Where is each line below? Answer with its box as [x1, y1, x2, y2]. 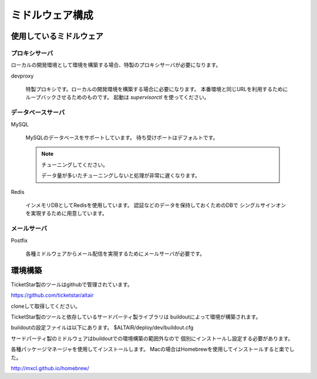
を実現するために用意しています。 [25, 210, 108, 217]
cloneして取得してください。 [11, 303, 80, 310]
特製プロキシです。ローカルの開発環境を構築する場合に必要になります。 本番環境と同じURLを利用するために [25, 86, 288, 93]
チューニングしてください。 [41, 161, 109, 168]
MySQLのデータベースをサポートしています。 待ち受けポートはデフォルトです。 [25, 134, 218, 141]
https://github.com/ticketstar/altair [11, 291, 94, 299]
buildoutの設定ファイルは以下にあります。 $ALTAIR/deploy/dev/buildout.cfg [11, 324, 194, 331]
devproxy [11, 72, 34, 79]
